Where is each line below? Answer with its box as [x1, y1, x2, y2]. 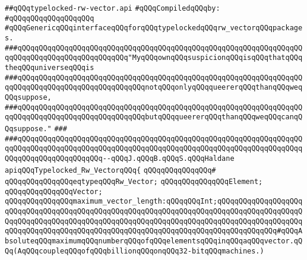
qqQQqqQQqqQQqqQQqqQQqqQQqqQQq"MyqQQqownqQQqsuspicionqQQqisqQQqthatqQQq [5, 53, 303, 62]
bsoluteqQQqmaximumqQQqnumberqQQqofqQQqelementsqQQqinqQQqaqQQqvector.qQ [5, 237, 303, 246]
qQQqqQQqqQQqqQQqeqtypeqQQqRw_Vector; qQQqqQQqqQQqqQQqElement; [5, 177, 263, 186]
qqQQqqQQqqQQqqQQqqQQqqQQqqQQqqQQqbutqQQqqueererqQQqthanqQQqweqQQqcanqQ [5, 113, 303, 122]
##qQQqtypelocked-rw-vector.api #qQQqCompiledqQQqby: [5, 4, 220, 12]
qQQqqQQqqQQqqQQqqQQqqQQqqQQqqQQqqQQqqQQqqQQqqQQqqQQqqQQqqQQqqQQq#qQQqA [5, 227, 303, 236]
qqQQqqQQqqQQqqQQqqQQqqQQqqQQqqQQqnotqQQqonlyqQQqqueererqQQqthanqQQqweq [5, 83, 303, 92]
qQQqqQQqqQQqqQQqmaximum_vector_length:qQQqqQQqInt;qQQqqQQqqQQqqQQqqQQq [5, 197, 303, 206]
